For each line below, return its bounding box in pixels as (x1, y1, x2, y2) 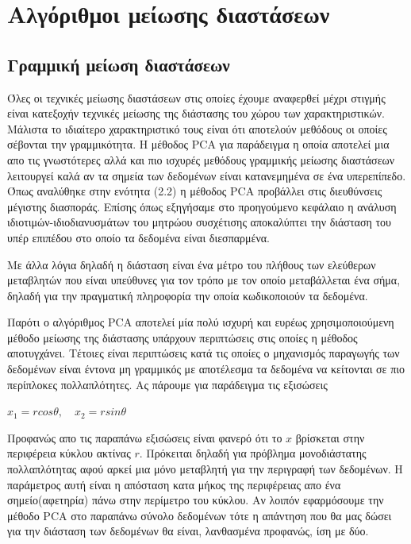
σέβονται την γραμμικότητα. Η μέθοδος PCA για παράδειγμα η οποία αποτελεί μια (7, 136, 390, 152)
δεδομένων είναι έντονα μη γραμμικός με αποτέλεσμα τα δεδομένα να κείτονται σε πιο (7, 361, 405, 377)
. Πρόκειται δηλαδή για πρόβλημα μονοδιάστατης (139, 445, 367, 461)
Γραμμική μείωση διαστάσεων (7, 52, 230, 76)
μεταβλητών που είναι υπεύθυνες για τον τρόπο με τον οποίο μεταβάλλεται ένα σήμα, (7, 272, 401, 288)
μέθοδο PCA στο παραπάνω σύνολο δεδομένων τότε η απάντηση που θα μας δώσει (7, 507, 392, 523)
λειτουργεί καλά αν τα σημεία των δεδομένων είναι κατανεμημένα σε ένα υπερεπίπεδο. (7, 167, 406, 183)
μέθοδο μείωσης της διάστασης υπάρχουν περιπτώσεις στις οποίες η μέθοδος (7, 329, 358, 345)
